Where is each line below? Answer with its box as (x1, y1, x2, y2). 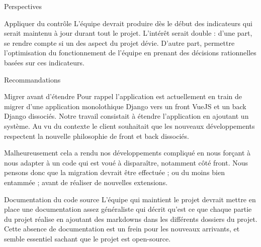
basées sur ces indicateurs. (4, 57, 84, 67)
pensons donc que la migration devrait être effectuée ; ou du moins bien (4, 167, 225, 178)
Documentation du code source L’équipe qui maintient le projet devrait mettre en (4, 194, 256, 204)
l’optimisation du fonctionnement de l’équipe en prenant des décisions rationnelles (4, 47, 256, 58)
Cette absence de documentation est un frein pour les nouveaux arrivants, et (4, 223, 240, 234)
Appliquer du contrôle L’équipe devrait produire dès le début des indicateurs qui (4, 18, 252, 28)
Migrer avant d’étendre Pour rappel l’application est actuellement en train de (4, 91, 242, 102)
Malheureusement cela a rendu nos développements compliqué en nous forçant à (4, 147, 251, 158)
